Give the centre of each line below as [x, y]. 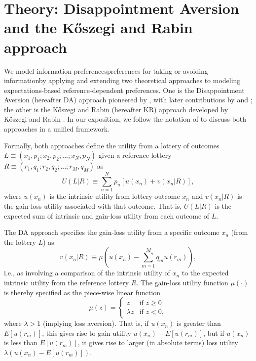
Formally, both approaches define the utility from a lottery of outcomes [112, 145]
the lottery [20, 242]
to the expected [205, 273]
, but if [214, 333]
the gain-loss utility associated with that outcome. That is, [93, 205]
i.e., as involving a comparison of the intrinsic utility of [87, 273]
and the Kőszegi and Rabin [98, 27]
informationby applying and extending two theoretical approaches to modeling [122, 80]
